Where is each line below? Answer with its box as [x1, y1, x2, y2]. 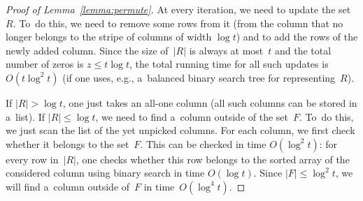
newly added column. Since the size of [6, 43, 169, 57]
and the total [275, 43, 332, 57]
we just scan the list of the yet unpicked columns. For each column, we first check [6, 123, 355, 137]
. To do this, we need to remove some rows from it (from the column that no [13, 15, 343, 30]
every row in [6, 151, 59, 166]
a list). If [6, 109, 45, 124]
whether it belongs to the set [6, 136, 129, 151]
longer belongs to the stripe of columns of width [6, 29, 212, 44]
